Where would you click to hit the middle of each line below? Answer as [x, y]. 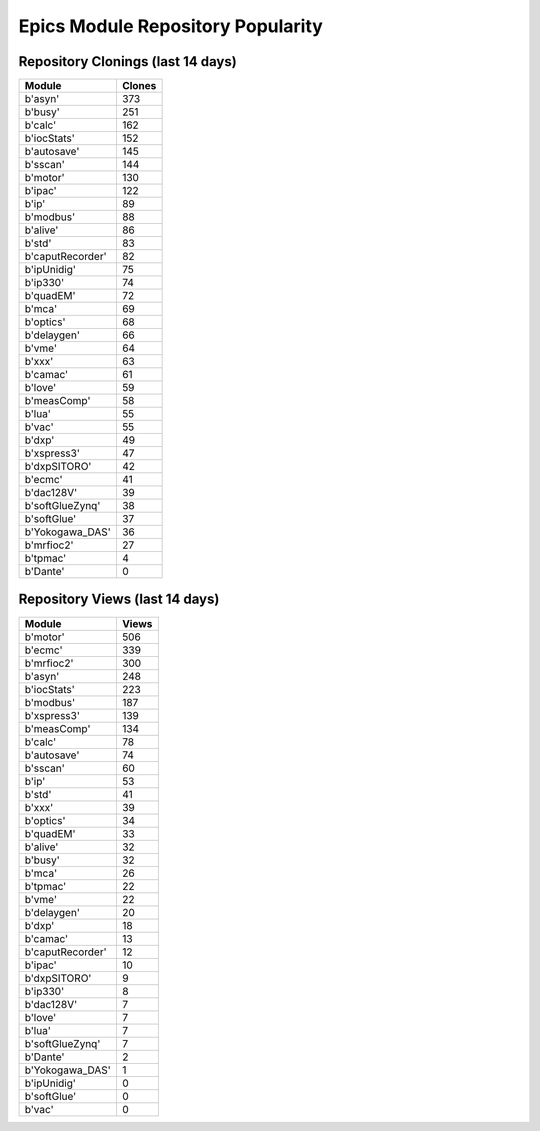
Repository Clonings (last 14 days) [127, 61]
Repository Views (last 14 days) [119, 599]
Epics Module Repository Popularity [171, 26]
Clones [139, 86]
